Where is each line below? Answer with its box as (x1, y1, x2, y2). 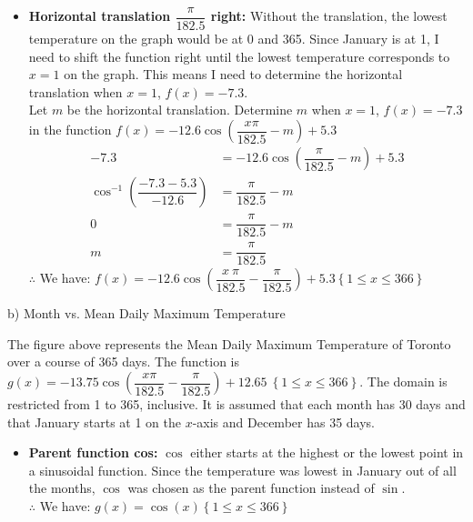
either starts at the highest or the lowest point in (190, 443, 464, 462)
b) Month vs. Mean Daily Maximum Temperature (7, 304, 286, 323)
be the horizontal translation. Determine (66, 100, 293, 119)
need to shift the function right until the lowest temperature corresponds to (28, 46, 450, 65)
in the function (28, 120, 112, 139)
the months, (28, 478, 96, 497)
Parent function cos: (28, 443, 158, 462)
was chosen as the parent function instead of (127, 478, 375, 497)
